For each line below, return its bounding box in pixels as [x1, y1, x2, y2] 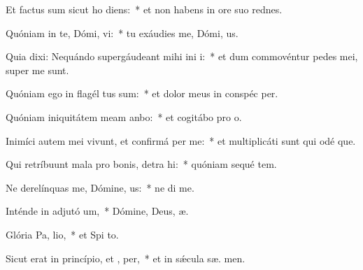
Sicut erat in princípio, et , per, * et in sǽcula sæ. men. [6, 250, 245, 265]
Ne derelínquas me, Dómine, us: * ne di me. [6, 180, 194, 194]
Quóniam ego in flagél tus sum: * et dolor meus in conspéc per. [6, 86, 278, 101]
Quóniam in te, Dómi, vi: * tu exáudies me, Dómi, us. [6, 25, 239, 40]
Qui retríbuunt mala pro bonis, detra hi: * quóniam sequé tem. [6, 157, 277, 171]
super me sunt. [6, 62, 69, 77]
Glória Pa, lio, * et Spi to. [6, 227, 119, 241]
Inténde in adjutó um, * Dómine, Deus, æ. [6, 204, 189, 218]
